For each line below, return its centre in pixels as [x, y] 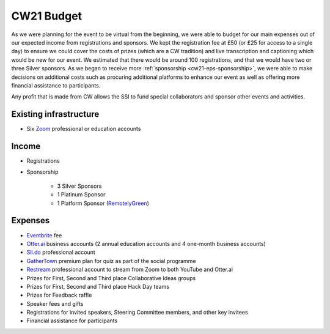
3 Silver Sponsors [79, 186]
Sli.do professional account [61, 252]
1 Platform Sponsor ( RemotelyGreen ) [103, 203]
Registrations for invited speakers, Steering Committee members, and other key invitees [137, 313]
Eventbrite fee [44, 235]
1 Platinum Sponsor [81, 195]
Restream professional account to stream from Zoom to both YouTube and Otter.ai [130, 270]
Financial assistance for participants [72, 321]
